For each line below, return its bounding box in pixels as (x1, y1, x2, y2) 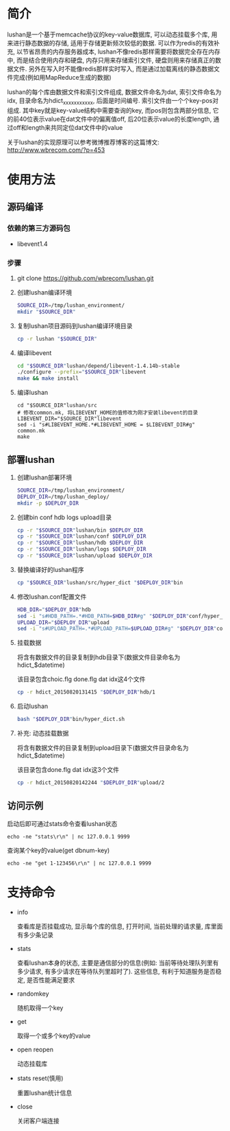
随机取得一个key (16, 1003, 64, 1012)
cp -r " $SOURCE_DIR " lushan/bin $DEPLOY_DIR (16, 527, 144, 534)
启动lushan (16, 702, 49, 711)
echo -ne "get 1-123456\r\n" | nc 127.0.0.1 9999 (7, 860, 152, 867)
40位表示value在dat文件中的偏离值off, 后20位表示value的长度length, (18, 115, 212, 123)
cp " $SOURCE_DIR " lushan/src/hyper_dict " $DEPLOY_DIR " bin (16, 579, 183, 586)
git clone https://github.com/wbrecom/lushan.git (16, 274, 154, 282)
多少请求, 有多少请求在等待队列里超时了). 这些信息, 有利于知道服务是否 (16, 967, 216, 975)
